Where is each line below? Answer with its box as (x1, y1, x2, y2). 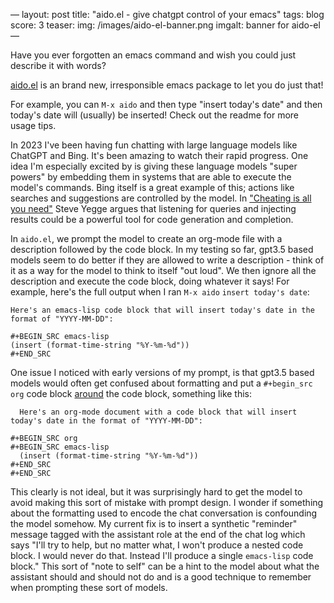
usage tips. (10, 120, 57, 131)
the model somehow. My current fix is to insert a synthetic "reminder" (10, 518, 298, 529)
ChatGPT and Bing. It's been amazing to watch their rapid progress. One (10, 150, 309, 161)
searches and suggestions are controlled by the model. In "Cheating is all (10, 192, 312, 204)
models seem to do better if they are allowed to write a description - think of (10, 254, 325, 266)
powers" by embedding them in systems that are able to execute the (10, 171, 292, 183)
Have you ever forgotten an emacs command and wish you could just (10, 49, 297, 61)
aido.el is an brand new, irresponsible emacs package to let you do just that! (10, 79, 324, 91)
